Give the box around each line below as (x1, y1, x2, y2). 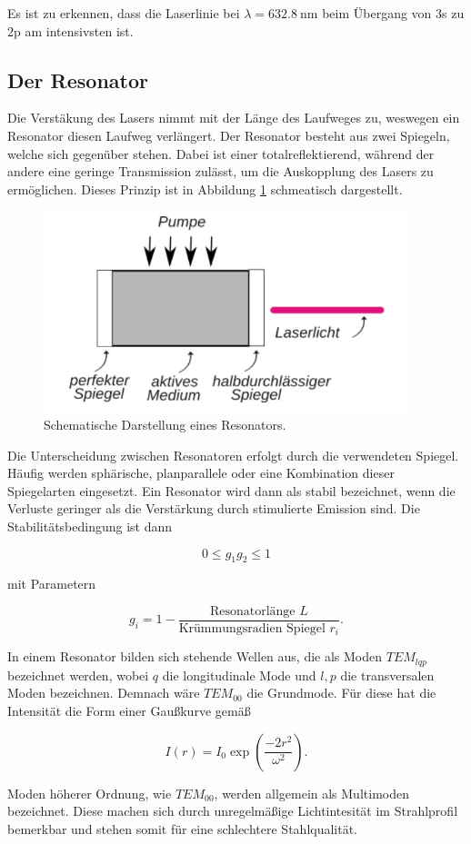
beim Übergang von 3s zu (322, 4, 465, 22)
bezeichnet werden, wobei (7, 665, 149, 684)
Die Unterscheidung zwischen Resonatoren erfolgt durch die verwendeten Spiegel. (7, 445, 459, 464)
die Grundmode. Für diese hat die (246, 683, 436, 702)
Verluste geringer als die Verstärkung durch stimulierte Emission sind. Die (7, 499, 420, 518)
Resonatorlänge (209, 604, 296, 618)
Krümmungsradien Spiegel (178, 621, 326, 635)
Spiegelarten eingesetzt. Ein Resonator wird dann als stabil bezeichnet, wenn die (7, 481, 456, 500)
